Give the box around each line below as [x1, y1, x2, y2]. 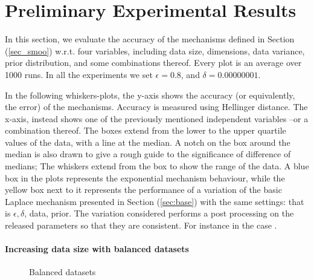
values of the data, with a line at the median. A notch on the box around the [5, 135, 290, 148]
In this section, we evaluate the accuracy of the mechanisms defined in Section [5, 33, 295, 45]
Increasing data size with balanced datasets [5, 243, 189, 255]
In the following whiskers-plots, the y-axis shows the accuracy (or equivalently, [5, 88, 295, 101]
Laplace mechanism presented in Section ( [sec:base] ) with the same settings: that [5, 195, 304, 207]
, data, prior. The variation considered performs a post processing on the [24, 207, 294, 220]
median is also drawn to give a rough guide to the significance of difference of [5, 148, 291, 160]
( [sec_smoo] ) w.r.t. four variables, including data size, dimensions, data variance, [5, 44, 305, 57]
